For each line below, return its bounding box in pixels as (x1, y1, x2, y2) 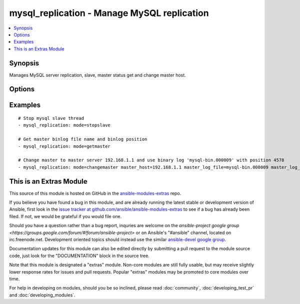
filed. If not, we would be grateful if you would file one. (9, 213, 122, 219)
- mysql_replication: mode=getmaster (18, 143, 111, 149)
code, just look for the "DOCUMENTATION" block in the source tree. (9, 253, 149, 259)
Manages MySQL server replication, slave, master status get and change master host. (9, 72, 186, 78)
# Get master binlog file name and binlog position (18, 136, 147, 142)
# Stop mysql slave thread (18, 115, 84, 121)
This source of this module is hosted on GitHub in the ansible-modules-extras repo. (9, 190, 181, 196)
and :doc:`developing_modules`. (9, 292, 75, 298)
